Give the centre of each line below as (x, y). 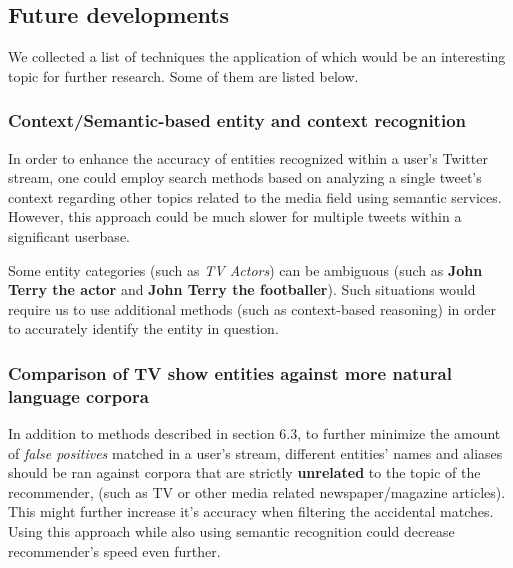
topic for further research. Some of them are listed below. (183, 75)
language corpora (78, 395)
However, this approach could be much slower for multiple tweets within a (235, 216)
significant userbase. (69, 235)
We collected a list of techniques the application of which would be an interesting (257, 56)
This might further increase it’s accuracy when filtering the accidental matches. (251, 511)
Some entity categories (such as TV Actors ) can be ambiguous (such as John (245, 269)
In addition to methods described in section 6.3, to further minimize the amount (254, 433)
